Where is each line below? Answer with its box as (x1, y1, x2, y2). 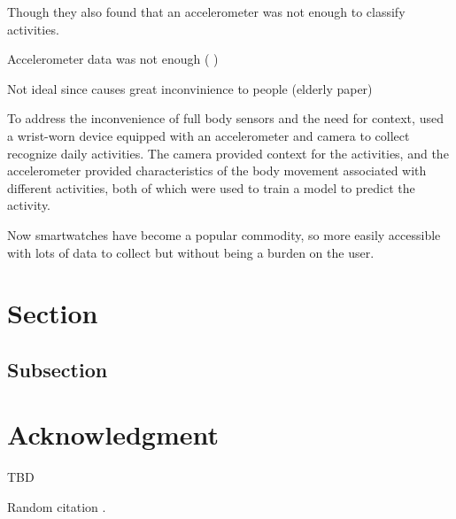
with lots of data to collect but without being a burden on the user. (7, 243, 375, 261)
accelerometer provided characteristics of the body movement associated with (7, 161, 427, 180)
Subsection (7, 355, 108, 383)
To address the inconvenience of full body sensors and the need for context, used (7, 109, 444, 128)
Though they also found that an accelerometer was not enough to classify (7, 3, 406, 20)
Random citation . (7, 498, 106, 515)
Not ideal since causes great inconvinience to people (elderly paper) (7, 79, 373, 97)
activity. (7, 196, 51, 214)
